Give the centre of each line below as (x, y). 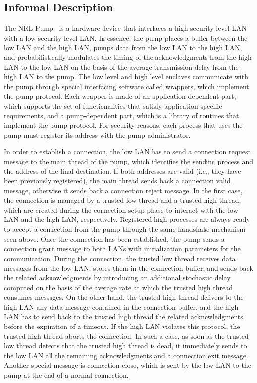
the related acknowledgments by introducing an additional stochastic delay (117, 278)
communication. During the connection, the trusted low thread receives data (120, 258)
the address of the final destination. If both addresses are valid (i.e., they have (123, 171)
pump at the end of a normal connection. (66, 374)
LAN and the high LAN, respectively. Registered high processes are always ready (127, 219)
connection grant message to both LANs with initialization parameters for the (122, 248)
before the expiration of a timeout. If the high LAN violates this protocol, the (122, 326)
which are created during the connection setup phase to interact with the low (121, 209)
